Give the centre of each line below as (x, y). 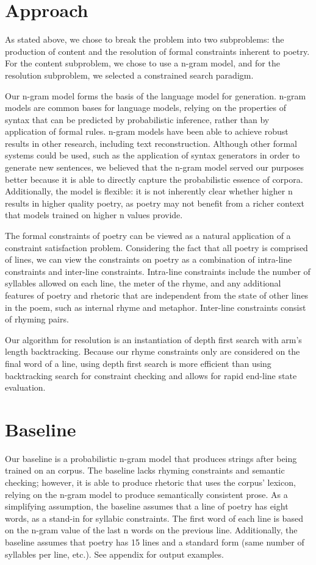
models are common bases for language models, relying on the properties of (146, 108)
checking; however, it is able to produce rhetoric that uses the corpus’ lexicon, (150, 482)
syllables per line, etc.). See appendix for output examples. (114, 554)
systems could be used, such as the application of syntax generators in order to (153, 155)
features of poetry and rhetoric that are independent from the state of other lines (157, 295)
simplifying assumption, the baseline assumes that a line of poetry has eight (147, 506)
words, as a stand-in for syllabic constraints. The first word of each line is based (154, 518)
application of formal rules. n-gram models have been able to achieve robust (147, 131)
